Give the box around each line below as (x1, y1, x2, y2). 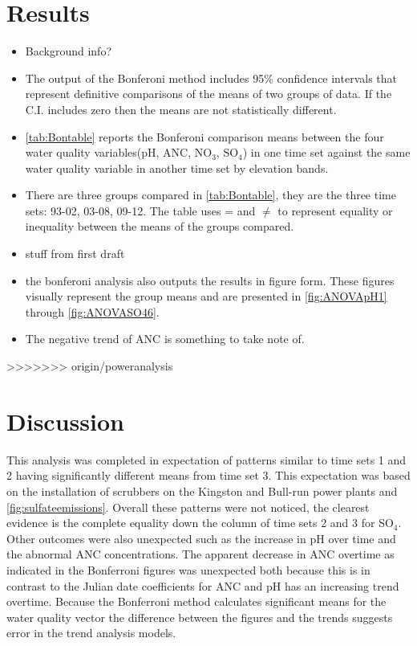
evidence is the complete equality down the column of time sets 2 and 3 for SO (6, 514, 394, 531)
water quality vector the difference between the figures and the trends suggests (6, 608, 393, 625)
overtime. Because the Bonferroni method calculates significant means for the (6, 593, 387, 610)
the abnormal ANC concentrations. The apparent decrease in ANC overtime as (6, 546, 395, 562)
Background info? (25, 43, 111, 59)
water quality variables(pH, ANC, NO (25, 144, 213, 161)
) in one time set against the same (242, 144, 411, 161)
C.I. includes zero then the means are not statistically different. (25, 100, 337, 117)
